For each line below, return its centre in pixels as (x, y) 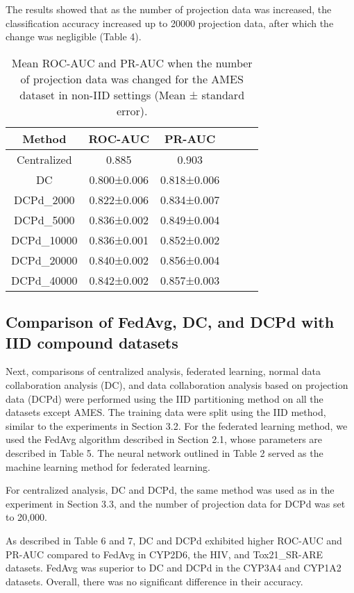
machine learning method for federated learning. (108, 466)
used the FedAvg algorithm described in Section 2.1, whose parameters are (164, 439)
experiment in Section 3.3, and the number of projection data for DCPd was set (176, 503)
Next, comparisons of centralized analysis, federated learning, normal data (163, 371)
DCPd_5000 (44, 219)
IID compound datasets (92, 342)
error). (132, 110)
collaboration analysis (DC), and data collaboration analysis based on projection (177, 384)
